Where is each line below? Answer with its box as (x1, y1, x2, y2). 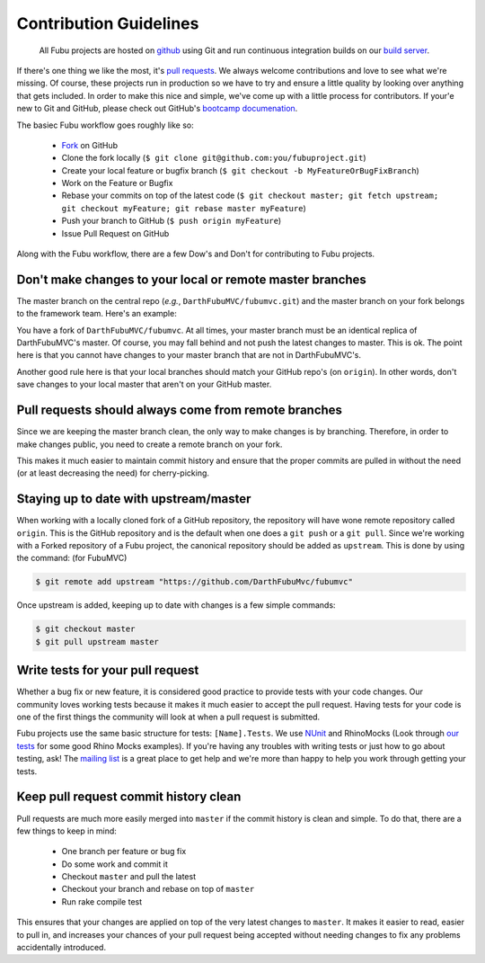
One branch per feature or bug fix (61, 846, 187, 857)
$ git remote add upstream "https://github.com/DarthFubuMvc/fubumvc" (35, 576, 354, 587)
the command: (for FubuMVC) (16, 553, 128, 564)
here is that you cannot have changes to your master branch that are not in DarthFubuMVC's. (16, 350, 362, 361)
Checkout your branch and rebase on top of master (61, 884, 255, 895)
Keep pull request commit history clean (16, 789, 242, 805)
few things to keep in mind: (16, 825, 117, 836)
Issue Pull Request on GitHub (61, 227, 170, 238)
